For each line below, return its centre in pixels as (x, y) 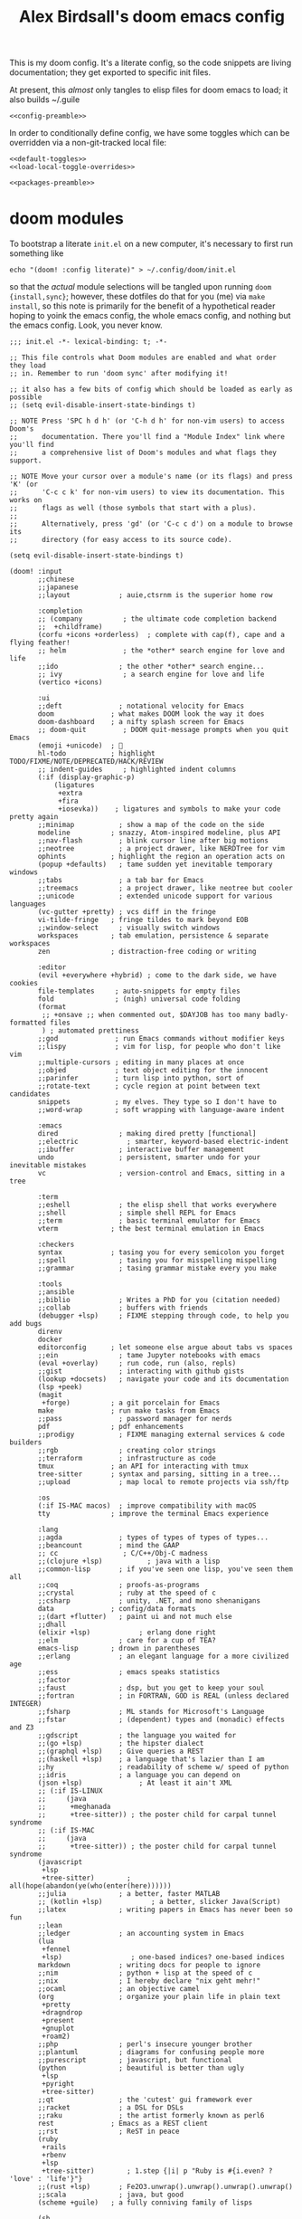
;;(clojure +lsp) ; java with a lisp (129, 1562)
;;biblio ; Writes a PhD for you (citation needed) (159, 1300)
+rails (54, 2148)
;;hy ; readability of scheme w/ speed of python (163, 1767)
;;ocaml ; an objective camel (119, 1989)
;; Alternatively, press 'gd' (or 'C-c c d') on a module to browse (151, 524)
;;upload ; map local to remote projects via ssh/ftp (163, 1482)
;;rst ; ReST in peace (109, 2132)
